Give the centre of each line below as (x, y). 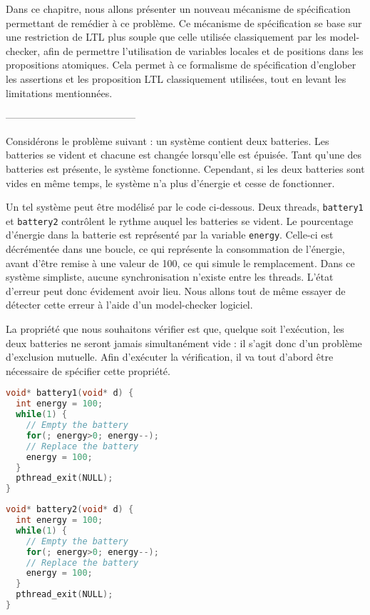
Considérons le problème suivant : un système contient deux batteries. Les (168, 140)
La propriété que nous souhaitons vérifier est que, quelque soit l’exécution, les (175, 329)
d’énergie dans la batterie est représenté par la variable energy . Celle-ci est (170, 235)
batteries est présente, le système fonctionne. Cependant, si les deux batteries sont (185, 168)
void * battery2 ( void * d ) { (70, 510)
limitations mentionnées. (59, 92)
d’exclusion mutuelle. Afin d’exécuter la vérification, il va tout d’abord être (170, 357)
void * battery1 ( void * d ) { (70, 393)
